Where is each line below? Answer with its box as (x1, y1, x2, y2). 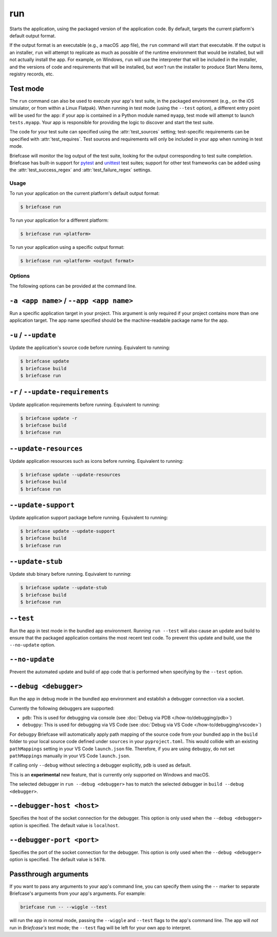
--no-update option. (9, 642, 56, 648)
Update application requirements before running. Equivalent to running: (9, 401, 160, 407)
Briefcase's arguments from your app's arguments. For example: (9, 890, 146, 896)
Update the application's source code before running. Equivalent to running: (9, 344, 170, 351)
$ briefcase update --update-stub (20, 585, 107, 591)
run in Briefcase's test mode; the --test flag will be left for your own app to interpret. (9, 924, 192, 931)
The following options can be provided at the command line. (9, 283, 137, 289)
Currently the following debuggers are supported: (9, 705, 115, 711)
